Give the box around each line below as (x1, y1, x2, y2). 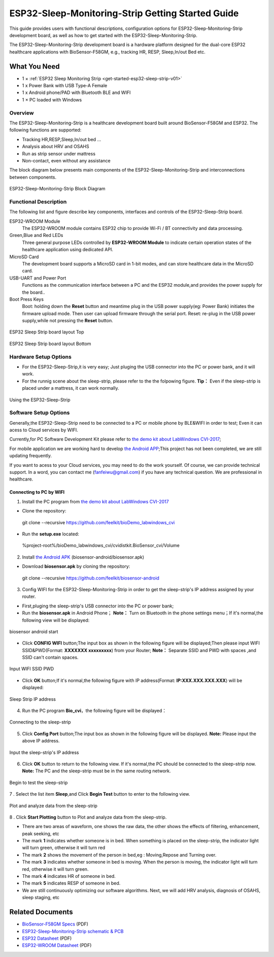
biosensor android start (9, 628, 58, 634)
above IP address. (22, 738, 60, 744)
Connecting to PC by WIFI (9, 489, 65, 495)
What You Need (9, 62, 60, 71)
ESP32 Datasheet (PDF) (22, 935, 72, 941)
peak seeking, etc (22, 830, 59, 837)
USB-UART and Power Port (9, 275, 66, 281)
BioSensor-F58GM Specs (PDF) (22, 921, 89, 927)
